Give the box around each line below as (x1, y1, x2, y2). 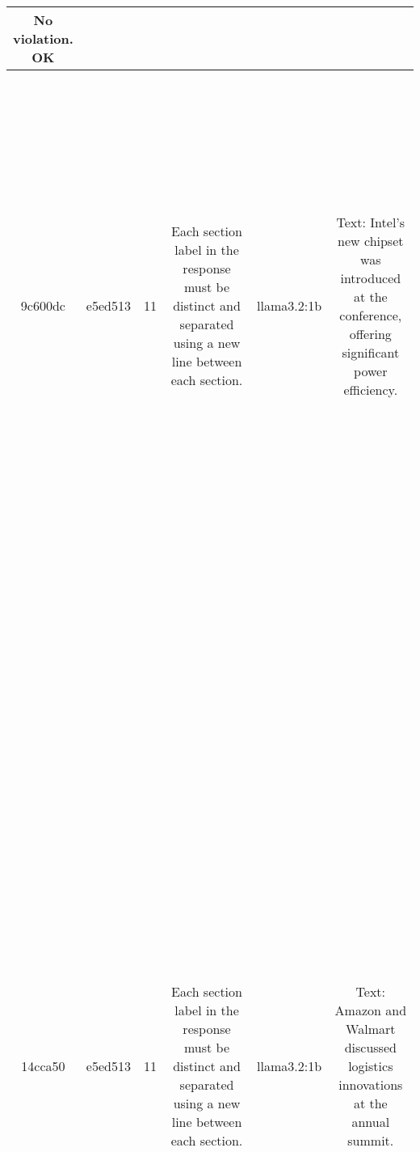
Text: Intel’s (336, 212, 405, 231)
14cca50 (21, 1056, 65, 1075)
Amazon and (334, 1000, 407, 1019)
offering (349, 324, 392, 343)
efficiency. (343, 379, 398, 399)
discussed (344, 1037, 397, 1057)
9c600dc (20, 296, 65, 315)
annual (351, 1112, 390, 1131)
